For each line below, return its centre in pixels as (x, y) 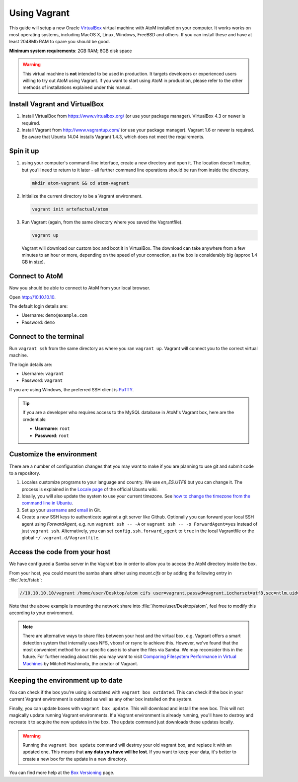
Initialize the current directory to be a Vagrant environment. (82, 196)
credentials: (35, 419)
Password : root (52, 435)
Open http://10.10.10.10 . (32, 297)
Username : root (52, 428)
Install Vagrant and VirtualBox (57, 104)
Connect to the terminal (47, 336)
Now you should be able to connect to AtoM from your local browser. (80, 288)
